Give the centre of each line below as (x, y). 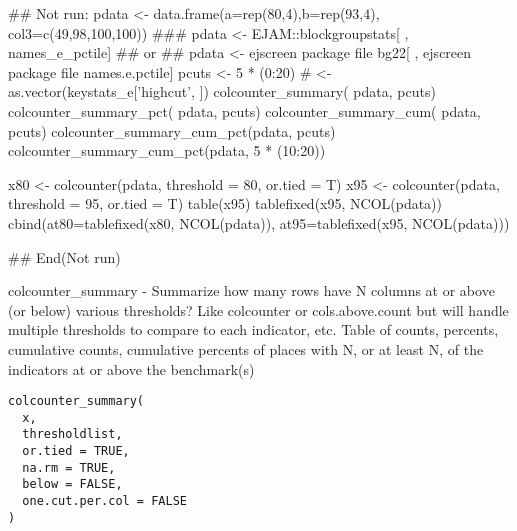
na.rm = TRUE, (69, 467)
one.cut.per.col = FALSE (104, 501)
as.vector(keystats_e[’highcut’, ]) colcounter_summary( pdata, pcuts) (222, 91)
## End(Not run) (64, 256)
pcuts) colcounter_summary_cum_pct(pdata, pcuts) (172, 130)
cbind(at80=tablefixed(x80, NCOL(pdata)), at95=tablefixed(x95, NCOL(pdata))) (259, 222)
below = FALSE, (72, 484)
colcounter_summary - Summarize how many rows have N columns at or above (251, 290)
